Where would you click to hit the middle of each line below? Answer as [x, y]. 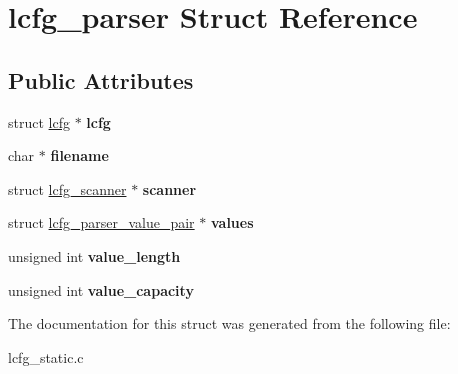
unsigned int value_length [94, 255]
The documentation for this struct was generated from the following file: [229, 323]
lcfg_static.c [46, 356]
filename [79, 155]
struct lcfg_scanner [67, 188]
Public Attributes [101, 79]
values [232, 222]
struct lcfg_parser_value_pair [101, 222]
